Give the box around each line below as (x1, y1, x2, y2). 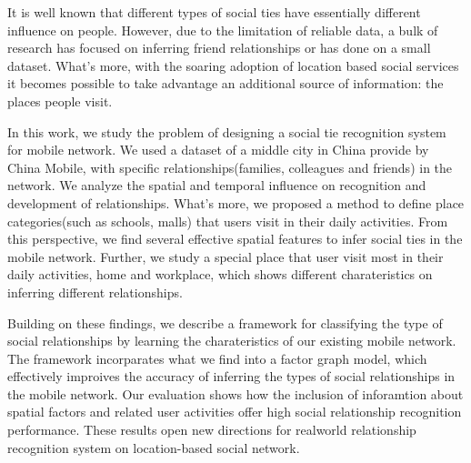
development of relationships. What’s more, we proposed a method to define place (7, 193, 465, 212)
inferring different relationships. (7, 282, 183, 301)
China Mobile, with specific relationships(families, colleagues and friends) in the (7, 157, 453, 176)
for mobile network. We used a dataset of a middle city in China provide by (7, 140, 429, 159)
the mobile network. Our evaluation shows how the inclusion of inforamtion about (7, 384, 464, 403)
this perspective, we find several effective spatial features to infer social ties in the (7, 229, 463, 248)
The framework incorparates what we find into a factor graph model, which (7, 348, 427, 367)
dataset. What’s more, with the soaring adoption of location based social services (7, 55, 459, 75)
